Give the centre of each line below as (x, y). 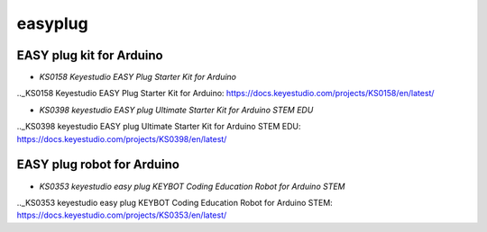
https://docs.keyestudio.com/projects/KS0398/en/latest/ (122, 138)
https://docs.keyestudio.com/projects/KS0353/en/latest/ (122, 215)
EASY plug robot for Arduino (98, 165)
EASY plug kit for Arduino (90, 55)
